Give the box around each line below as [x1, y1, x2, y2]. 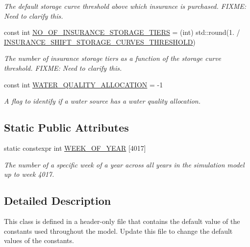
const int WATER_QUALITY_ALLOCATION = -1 [4, 79, 163, 89]
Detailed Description [4, 193, 111, 208]
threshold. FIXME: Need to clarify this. [4, 62, 122, 73]
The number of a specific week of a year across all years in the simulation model [4, 159, 245, 169]
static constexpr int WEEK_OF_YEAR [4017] [4, 142, 146, 153]
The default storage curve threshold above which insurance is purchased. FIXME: [4, 1, 247, 11]
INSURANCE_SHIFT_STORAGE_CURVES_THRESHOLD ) [4, 36, 196, 47]
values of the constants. [4, 235, 74, 246]
